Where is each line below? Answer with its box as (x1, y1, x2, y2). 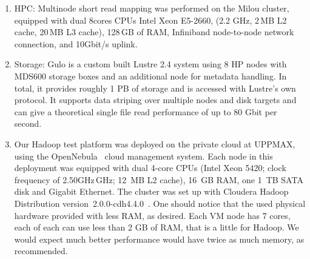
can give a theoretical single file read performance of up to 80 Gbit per (14, 105, 277, 118)
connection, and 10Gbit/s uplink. (14, 37, 138, 50)
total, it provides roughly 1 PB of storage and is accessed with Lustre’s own (14, 81, 296, 94)
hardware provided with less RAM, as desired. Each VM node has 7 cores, (14, 209, 291, 221)
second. (14, 117, 42, 130)
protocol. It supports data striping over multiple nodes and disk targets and (14, 93, 297, 106)
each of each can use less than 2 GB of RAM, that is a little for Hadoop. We (14, 221, 299, 234)
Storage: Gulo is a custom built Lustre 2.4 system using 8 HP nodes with (14, 58, 287, 70)
